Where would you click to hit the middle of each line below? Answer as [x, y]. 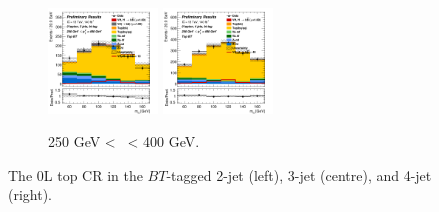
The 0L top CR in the [75, 174]
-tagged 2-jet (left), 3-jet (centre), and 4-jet [299, 174]
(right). [30, 194]
